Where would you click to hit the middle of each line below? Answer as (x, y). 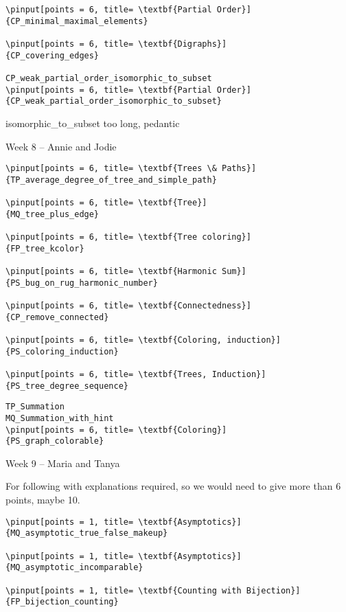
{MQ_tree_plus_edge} (53, 214)
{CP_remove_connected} (57, 317)
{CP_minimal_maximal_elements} (77, 21)
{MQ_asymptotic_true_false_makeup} (87, 533)
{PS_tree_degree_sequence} (67, 386)
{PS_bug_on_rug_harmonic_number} (82, 283)
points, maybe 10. (43, 500)
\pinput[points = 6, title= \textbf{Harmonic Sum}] (126, 271)
